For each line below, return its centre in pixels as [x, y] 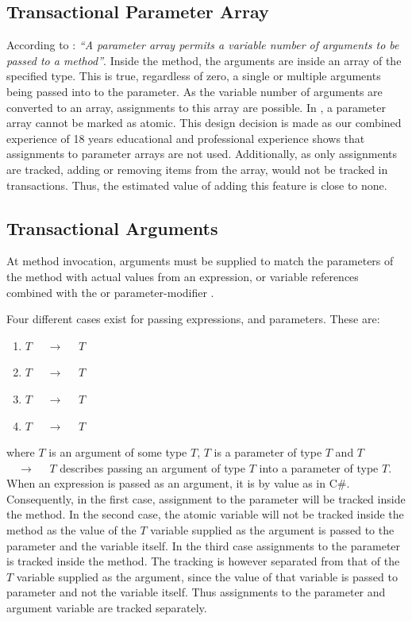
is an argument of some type [118, 452]
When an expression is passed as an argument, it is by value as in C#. [178, 483]
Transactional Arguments [112, 228]
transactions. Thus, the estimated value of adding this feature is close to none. [197, 185]
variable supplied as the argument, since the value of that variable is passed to [207, 576]
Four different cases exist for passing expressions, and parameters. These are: [193, 319]
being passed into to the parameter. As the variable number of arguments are [194, 91]
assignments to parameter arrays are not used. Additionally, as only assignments [202, 154]
